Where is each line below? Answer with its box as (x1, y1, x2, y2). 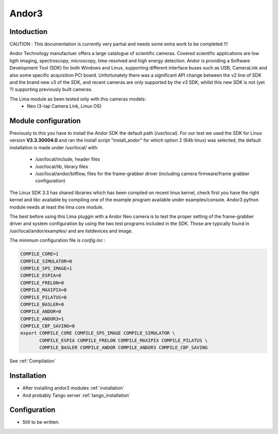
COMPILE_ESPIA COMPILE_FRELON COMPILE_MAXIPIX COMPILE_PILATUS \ (39, 337, 208, 343)
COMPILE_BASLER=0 (20, 301, 64, 307)
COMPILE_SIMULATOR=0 (20, 258, 72, 264)
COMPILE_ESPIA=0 (20, 273, 62, 279)
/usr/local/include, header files (35, 156, 100, 162)
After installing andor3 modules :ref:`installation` (22, 385, 125, 391)
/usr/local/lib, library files (35, 163, 89, 169)
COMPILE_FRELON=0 (20, 280, 64, 286)
